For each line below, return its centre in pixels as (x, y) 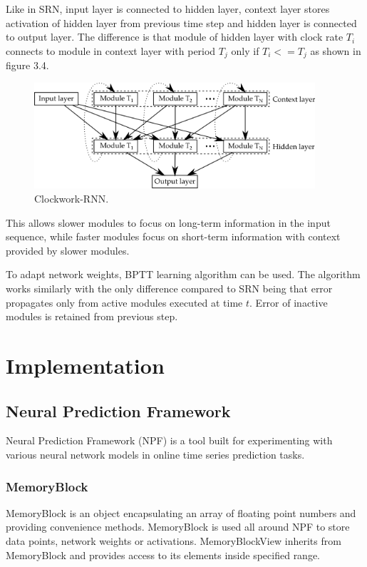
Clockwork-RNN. (72, 199)
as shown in (336, 50)
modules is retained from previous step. (92, 316)
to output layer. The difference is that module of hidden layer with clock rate (175, 37)
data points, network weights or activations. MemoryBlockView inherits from (174, 541)
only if (245, 50)
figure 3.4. (27, 65)
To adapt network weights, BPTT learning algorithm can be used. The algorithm (183, 274)
